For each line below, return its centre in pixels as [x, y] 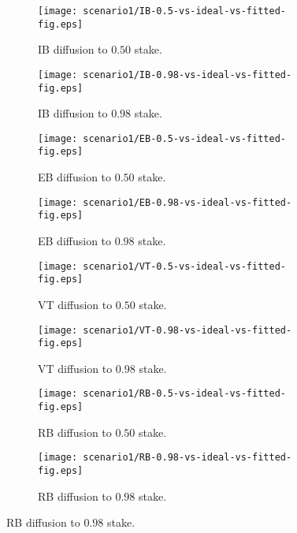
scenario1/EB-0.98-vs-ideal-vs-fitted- [187, 202]
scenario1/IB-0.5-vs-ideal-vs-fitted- [184, 11]
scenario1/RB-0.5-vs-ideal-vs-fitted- [184, 394]
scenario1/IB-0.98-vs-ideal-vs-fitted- [187, 75]
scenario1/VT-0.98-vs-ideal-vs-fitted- [187, 330]
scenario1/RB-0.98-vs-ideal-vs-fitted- [187, 458]
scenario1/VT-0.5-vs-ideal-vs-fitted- [184, 266]
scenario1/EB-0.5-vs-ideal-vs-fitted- [184, 138]
